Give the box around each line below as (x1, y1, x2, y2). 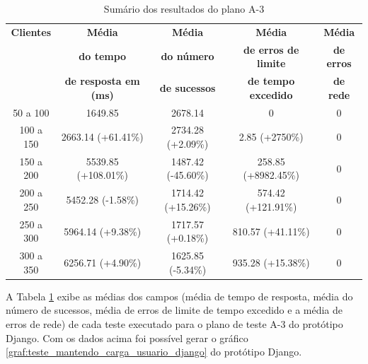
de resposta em (64, 74, 140, 88)
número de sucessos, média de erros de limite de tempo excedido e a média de (6, 303, 343, 317)
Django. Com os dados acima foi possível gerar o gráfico (6, 330, 248, 345)
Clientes (11, 24, 52, 39)
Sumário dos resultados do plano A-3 (103, 1, 265, 16)
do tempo (79, 49, 127, 64)
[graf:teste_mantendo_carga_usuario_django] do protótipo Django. (6, 344, 302, 359)
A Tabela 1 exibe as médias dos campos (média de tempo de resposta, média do (6, 288, 353, 303)
